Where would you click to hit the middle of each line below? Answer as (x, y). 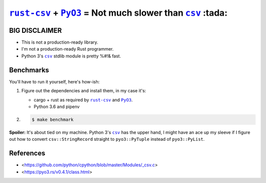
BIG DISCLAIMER (35, 30)
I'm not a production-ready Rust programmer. (67, 49)
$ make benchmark (53, 119)
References (27, 153)
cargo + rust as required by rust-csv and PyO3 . (83, 100)
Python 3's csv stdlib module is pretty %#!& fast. (71, 56)
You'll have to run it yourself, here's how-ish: (54, 81)
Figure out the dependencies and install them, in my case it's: (84, 91)
